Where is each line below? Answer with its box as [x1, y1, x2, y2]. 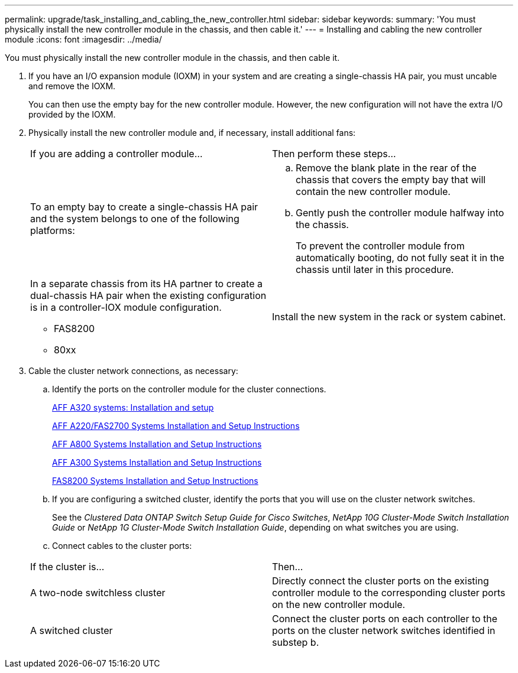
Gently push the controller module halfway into [296, 207, 504, 219]
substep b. [272, 636, 319, 648]
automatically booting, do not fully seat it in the [296, 252, 504, 264]
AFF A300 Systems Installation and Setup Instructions [52, 457, 262, 467]
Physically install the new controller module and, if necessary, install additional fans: [28, 128, 356, 138]
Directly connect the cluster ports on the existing [272, 575, 489, 587]
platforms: [30, 225, 75, 236]
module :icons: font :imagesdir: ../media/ [5, 34, 162, 44]
